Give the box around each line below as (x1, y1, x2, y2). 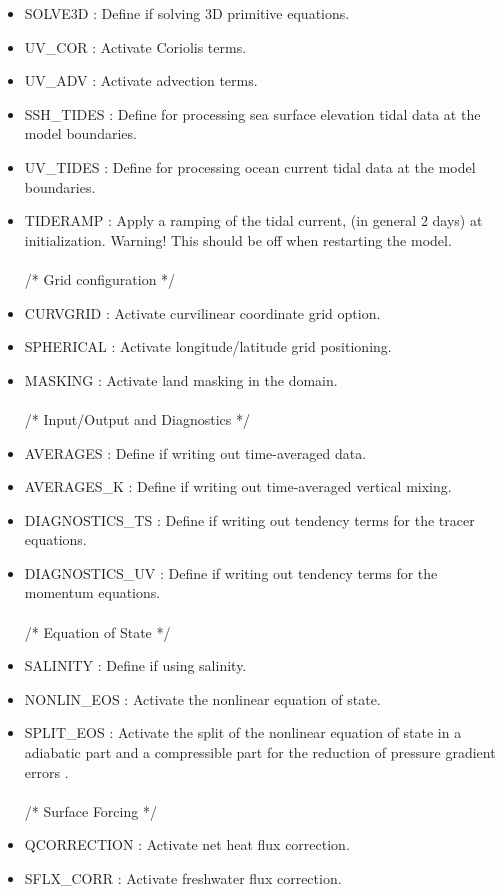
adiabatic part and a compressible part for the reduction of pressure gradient (24, 742, 496, 763)
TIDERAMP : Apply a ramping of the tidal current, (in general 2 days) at (24, 210, 483, 231)
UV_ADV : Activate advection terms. (24, 70, 258, 91)
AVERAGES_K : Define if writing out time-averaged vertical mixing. (24, 476, 452, 497)
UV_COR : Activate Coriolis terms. (24, 36, 247, 57)
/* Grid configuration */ (24, 268, 176, 289)
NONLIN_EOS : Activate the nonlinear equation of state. (24, 688, 381, 709)
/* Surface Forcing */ (24, 800, 157, 821)
